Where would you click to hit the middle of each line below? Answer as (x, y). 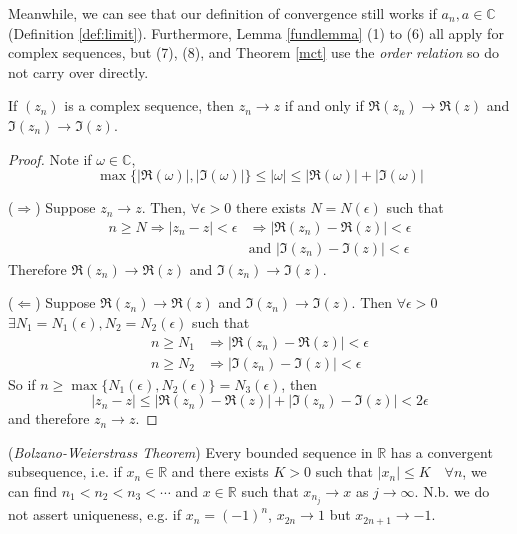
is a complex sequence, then (149, 105)
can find (33, 491)
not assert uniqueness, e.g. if (95, 514)
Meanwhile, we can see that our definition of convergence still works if (222, 13)
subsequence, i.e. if (65, 471)
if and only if (324, 105)
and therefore (49, 418)
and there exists (220, 471)
